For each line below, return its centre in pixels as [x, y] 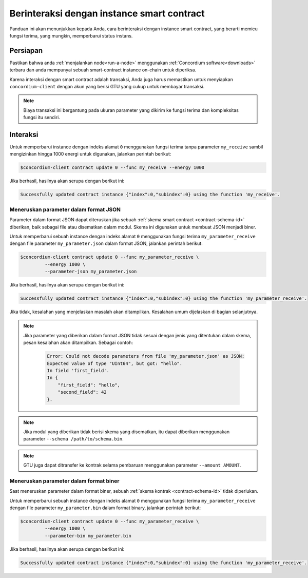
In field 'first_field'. [78, 370]
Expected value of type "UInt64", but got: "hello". [115, 363]
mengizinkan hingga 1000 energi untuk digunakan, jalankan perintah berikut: [90, 154]
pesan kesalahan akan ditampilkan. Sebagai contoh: [78, 343]
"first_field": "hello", [89, 385]
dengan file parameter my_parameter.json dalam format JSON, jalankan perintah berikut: [106, 243]
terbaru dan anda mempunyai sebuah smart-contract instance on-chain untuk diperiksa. [103, 70]
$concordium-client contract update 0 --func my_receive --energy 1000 [112, 168]
